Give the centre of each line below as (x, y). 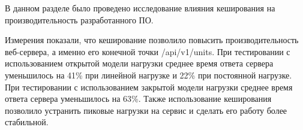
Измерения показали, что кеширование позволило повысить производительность (152, 40)
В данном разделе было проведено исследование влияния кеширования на (140, 8)
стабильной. (27, 122)
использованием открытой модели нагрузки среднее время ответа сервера (139, 63)
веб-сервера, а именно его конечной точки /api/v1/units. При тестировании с (148, 51)
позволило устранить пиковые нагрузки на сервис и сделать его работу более (146, 110)
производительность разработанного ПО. (79, 19)
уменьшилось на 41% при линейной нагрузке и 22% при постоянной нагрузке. (148, 75)
